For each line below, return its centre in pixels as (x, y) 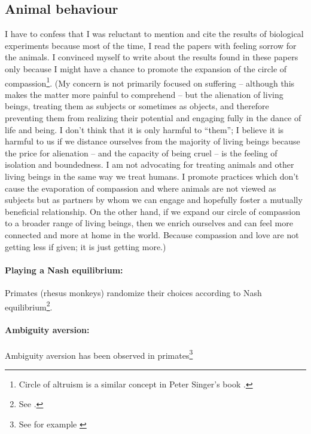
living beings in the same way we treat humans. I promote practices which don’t (152, 176)
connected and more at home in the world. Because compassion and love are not (152, 234)
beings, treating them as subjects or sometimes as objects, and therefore (137, 106)
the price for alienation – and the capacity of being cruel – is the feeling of (141, 153)
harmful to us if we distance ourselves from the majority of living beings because (153, 141)
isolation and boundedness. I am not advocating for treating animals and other (150, 164)
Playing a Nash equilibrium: (64, 270)
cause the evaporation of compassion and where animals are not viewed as (141, 188)
